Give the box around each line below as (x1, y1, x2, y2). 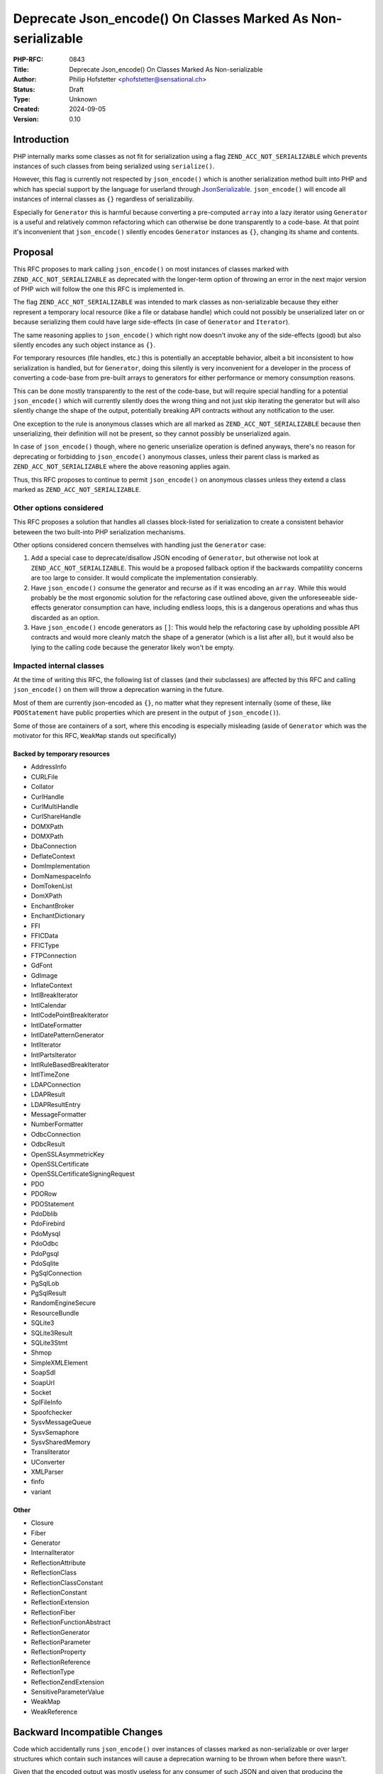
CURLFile (30, 772, 58, 781)
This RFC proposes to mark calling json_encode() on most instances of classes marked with (13, 265, 289, 273)
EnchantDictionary (30, 912, 85, 920)
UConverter (30, 1458, 65, 1466)
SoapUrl (30, 1378, 55, 1387)
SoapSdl (30, 1368, 56, 1377)
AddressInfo (30, 763, 67, 771)
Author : (13, 75, 37, 84)
